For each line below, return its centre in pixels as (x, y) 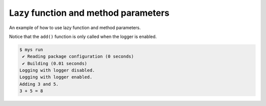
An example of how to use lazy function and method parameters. (75, 28)
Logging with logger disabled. (57, 71)
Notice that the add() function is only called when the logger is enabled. (83, 36)
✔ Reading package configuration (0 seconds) (78, 56)
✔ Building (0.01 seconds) (55, 63)
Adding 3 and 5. (39, 84)
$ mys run (31, 50)
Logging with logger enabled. (56, 77)
